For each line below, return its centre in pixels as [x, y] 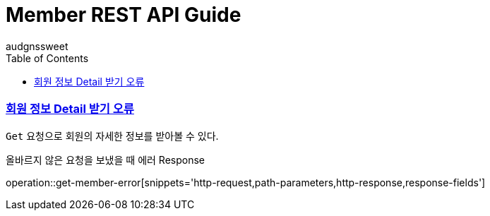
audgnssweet [37, 46]
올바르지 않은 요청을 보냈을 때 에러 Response [105, 160]
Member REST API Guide [124, 15]
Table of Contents [47, 58]
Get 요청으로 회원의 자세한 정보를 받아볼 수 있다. [112, 136]
